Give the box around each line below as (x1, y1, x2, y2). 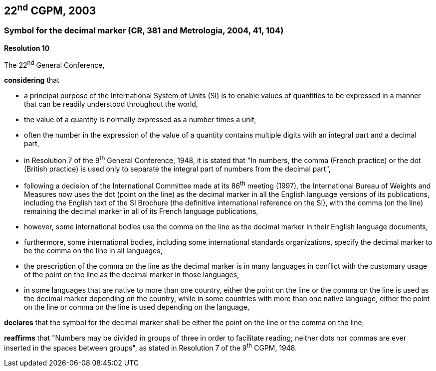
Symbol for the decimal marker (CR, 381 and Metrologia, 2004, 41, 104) (4, 25, 284, 36)
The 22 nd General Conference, (4, 59, 105, 69)
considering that (4, 76, 59, 85)
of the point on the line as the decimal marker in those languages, (24, 270, 239, 279)
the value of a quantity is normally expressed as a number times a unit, (24, 115, 256, 124)
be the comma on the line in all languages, (24, 246, 163, 255)
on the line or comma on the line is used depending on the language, (24, 302, 249, 311)
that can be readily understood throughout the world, (24, 100, 198, 109)
